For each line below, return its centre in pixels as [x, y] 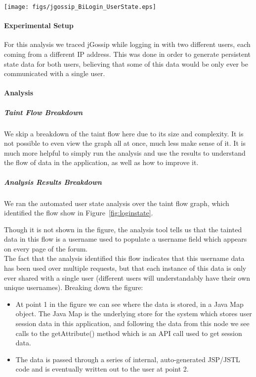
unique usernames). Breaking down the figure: [74, 287]
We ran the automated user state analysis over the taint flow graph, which [117, 203]
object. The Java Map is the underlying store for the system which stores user [134, 314]
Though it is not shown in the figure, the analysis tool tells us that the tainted [123, 229]
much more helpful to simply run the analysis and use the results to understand [125, 152]
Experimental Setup [39, 25]
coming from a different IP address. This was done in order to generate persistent [128, 54]
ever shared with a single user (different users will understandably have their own [127, 277]
